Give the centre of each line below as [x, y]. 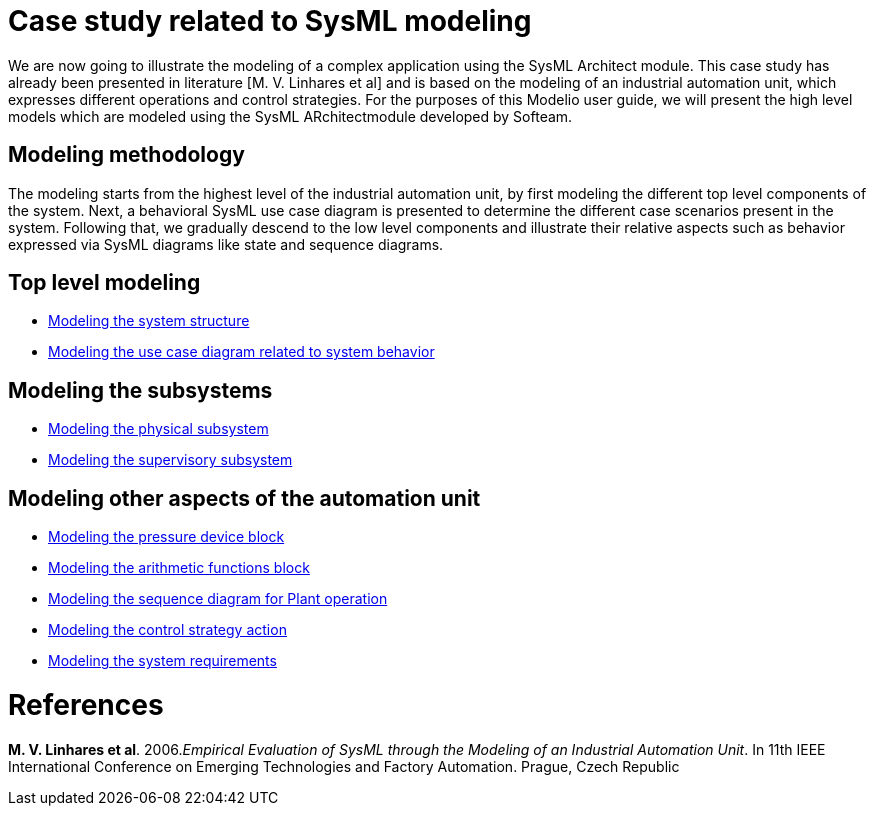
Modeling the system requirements [162, 661]
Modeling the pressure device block [166, 537]
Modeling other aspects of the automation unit [244, 498]
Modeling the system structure [149, 321]
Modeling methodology [126, 155]
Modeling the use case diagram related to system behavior [241, 352]
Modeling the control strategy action [167, 630]
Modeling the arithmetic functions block [179, 568]
